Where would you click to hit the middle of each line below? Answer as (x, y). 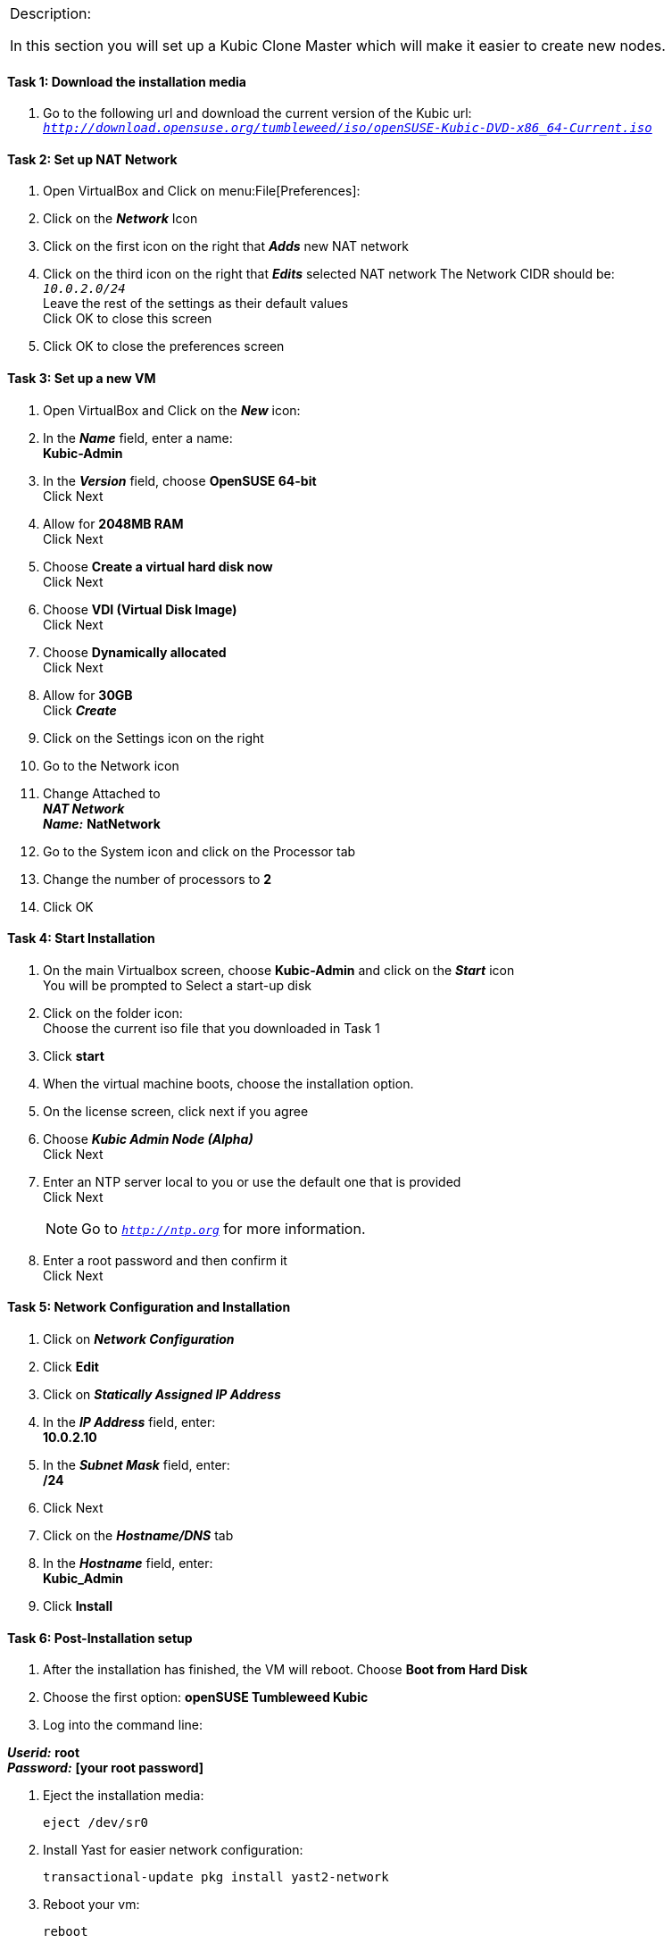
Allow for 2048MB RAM (113, 523)
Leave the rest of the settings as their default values (196, 304)
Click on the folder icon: (113, 1013)
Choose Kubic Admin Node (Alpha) (148, 1138)
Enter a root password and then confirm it (165, 1260)
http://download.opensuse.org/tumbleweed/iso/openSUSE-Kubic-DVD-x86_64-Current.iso (348, 128)
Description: (51, 13)
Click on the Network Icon (120, 219)
